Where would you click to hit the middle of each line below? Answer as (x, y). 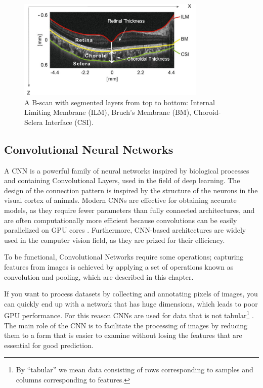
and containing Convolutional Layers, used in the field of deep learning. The (122, 180)
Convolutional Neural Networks (89, 149)
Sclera (34, 122)
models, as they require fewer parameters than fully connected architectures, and (129, 210)
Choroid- (207, 112)
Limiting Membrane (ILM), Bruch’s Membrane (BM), (108, 112)
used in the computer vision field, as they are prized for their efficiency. (115, 240)
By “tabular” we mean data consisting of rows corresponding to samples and (135, 370)
